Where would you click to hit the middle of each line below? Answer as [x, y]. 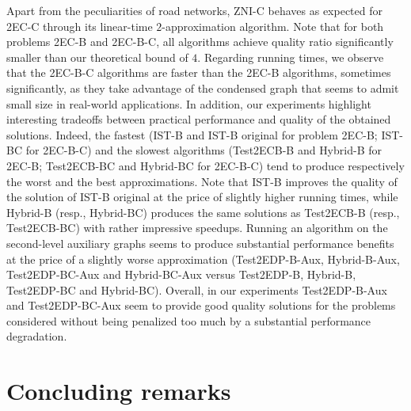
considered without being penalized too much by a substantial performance [189, 320]
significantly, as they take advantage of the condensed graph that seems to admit [203, 88]
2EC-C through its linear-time [80, 26]
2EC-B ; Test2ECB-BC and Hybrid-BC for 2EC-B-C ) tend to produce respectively [205, 165]
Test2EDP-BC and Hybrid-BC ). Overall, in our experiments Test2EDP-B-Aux [197, 289]
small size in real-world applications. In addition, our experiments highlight [189, 103]
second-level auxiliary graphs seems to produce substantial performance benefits [200, 243]
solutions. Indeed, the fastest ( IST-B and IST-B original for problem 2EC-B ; [192, 134]
